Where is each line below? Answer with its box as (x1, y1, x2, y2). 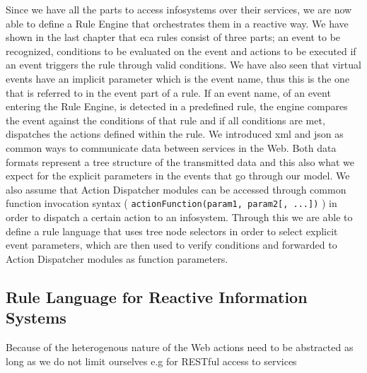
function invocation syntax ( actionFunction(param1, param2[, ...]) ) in (6, 196, 337, 211)
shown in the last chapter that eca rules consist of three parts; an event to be (6, 30, 341, 45)
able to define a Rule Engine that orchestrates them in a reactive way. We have (6, 16, 349, 30)
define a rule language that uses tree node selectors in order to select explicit (6, 223, 338, 238)
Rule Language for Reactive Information (6, 285, 308, 307)
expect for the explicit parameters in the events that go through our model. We (6, 168, 350, 183)
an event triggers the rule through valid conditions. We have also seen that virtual (6, 57, 361, 72)
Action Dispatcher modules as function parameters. (6, 251, 228, 266)
